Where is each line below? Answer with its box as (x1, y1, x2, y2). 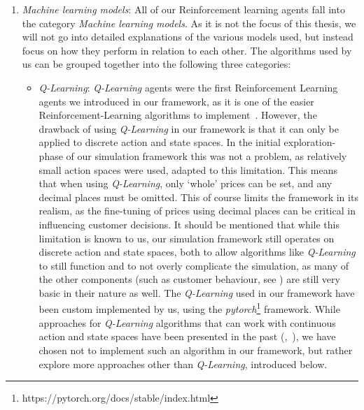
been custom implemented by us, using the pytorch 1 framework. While (38, 300, 340, 316)
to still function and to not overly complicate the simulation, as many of (38, 258, 349, 272)
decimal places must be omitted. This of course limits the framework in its (38, 189, 358, 204)
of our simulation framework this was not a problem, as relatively (66, 148, 347, 163)
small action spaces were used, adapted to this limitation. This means (38, 162, 337, 177)
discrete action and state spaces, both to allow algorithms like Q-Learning (38, 244, 356, 259)
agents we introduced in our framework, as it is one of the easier (38, 94, 314, 108)
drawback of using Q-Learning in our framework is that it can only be (38, 121, 339, 136)
